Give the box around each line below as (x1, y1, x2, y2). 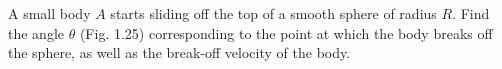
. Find (452, 3, 490, 23)
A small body (8, 3, 91, 23)
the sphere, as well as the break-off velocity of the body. (8, 42, 351, 63)
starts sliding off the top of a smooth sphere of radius (110, 3, 437, 23)
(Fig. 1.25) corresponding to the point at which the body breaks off (79, 22, 493, 43)
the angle (8, 22, 64, 43)
